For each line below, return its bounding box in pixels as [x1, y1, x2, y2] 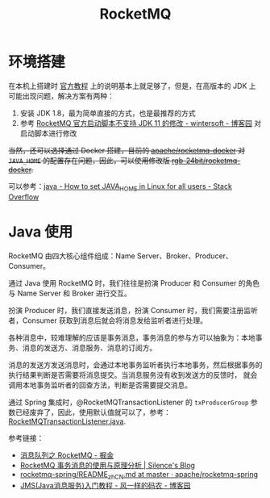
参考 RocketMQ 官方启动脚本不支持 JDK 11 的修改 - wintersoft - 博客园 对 [19, 118, 262, 128]
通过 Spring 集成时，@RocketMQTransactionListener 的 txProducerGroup [8, 397, 249, 407]
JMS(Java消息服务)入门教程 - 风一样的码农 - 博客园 [19, 481, 191, 491]
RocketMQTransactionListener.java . [8, 416, 127, 426]
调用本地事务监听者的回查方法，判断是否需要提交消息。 [8, 380, 192, 390]
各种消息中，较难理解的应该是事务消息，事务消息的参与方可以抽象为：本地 [8, 333, 255, 342]
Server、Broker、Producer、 [136, 251, 234, 261]
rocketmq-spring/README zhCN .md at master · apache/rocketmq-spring [19, 469, 259, 481]
